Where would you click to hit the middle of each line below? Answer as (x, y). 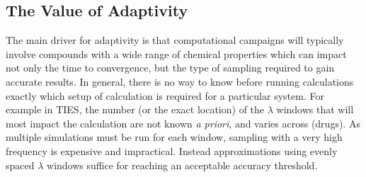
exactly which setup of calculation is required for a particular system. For (165, 95)
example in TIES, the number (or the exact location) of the (135, 109)
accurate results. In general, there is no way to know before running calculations (180, 81)
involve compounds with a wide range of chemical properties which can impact (176, 53)
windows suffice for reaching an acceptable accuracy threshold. (182, 165)
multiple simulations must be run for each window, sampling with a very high (174, 137)
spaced (20, 165)
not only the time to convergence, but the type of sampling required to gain (170, 68)
